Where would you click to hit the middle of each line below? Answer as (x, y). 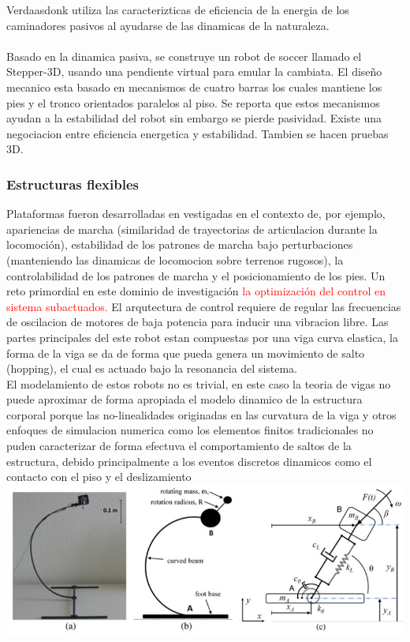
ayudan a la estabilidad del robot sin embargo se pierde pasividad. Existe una (194, 118)
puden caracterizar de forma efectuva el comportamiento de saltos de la (179, 446)
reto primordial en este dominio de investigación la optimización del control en (196, 291)
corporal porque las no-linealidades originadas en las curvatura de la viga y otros (201, 414)
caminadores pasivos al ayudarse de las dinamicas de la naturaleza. (168, 25)
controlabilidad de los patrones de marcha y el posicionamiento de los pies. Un (196, 275)
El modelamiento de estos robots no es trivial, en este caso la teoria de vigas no (199, 383)
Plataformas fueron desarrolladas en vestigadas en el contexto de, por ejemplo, (196, 214)
